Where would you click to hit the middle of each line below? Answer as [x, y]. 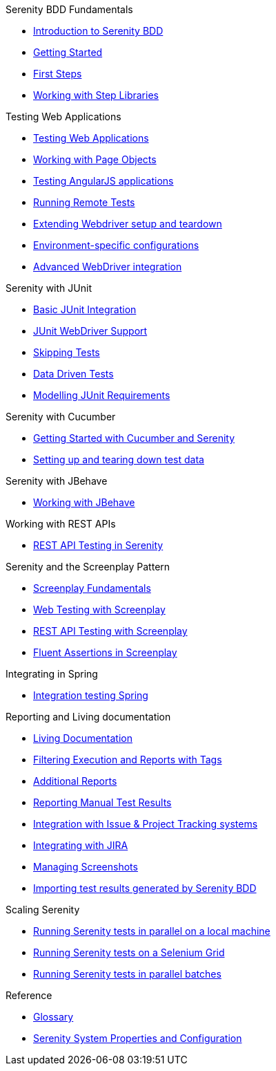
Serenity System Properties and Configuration [138, 1038]
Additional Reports [75, 781]
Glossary [53, 1017]
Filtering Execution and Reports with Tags [128, 760]
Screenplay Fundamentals [92, 588]
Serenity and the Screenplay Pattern [88, 567]
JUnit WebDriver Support [90, 331]
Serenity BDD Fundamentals [69, 9]
